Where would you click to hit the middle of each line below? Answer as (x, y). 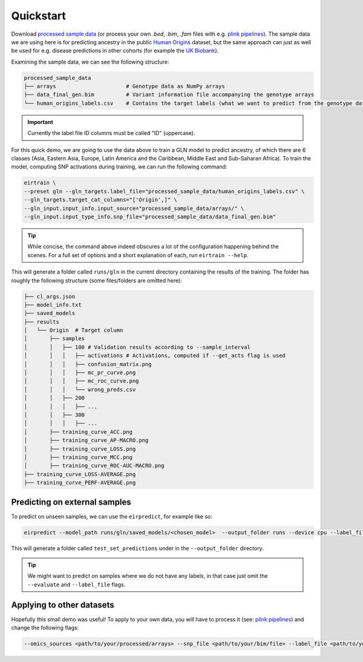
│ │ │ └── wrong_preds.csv (80, 389)
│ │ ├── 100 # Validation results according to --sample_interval (137, 347)
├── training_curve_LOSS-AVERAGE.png (80, 474)
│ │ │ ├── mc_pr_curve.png (80, 373)
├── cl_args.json (50, 296)
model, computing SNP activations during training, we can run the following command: (119, 167)
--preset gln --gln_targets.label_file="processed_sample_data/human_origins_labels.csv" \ (164, 191)
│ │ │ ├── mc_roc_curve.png (81, 381)
